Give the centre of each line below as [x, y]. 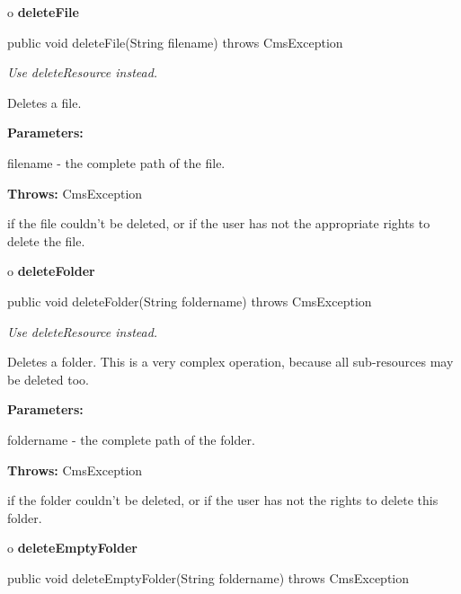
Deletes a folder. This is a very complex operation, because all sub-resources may [230, 362]
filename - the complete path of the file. [116, 162]
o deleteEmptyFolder [72, 548]
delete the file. [46, 240]
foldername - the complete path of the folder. [131, 439]
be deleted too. [48, 379]
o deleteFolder [51, 271]
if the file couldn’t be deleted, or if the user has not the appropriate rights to [219, 223]
